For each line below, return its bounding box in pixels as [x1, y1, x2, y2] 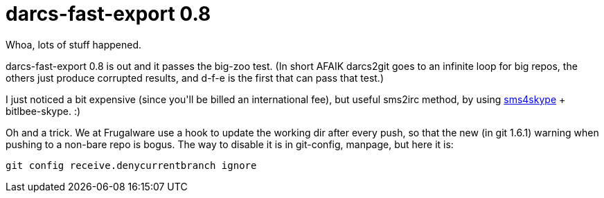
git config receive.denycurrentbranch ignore [6, 159, 257, 171]
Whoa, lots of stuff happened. [6, 38, 141, 51]
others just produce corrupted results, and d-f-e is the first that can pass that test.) [6, 71, 384, 84]
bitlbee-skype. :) [6, 105, 81, 117]
